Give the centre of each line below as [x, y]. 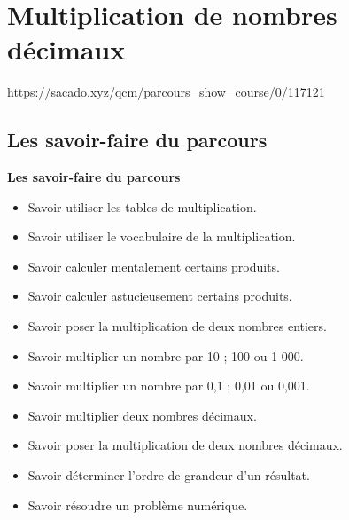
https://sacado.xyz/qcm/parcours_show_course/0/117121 [166, 92]
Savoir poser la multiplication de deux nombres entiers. [177, 326]
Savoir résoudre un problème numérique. [138, 504]
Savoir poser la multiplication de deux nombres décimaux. [185, 445]
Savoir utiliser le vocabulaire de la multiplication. [162, 236]
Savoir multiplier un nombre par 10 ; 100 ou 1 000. [166, 355]
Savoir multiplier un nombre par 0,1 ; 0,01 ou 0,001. [169, 386]
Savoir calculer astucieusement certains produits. [160, 296]
